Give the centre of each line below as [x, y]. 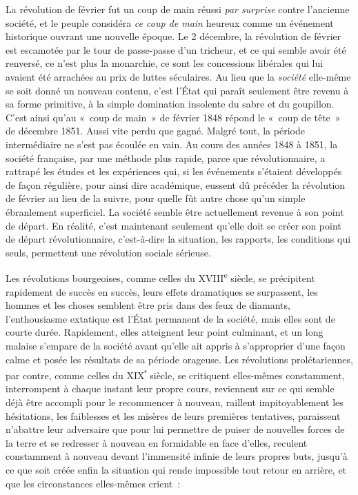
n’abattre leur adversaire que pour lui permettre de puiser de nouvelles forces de [175, 429]
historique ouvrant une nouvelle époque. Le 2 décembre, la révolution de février [173, 36]
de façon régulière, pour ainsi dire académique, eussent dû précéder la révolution [176, 184]
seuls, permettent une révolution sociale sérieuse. [108, 252]
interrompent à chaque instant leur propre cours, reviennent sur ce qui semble [170, 388]
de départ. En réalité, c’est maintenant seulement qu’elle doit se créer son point [173, 225]
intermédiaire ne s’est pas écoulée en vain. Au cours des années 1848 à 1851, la [172, 144]
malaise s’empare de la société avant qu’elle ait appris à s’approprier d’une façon [176, 345]
